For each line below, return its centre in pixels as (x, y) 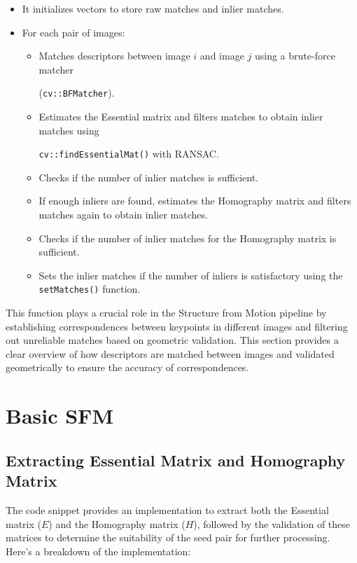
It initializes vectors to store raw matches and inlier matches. (153, 8)
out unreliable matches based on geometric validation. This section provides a (172, 340)
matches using (69, 130)
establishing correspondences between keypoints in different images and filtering (177, 326)
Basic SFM (59, 416)
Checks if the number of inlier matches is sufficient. (148, 177)
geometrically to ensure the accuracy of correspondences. (127, 367)
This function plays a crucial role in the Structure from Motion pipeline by (166, 313)
